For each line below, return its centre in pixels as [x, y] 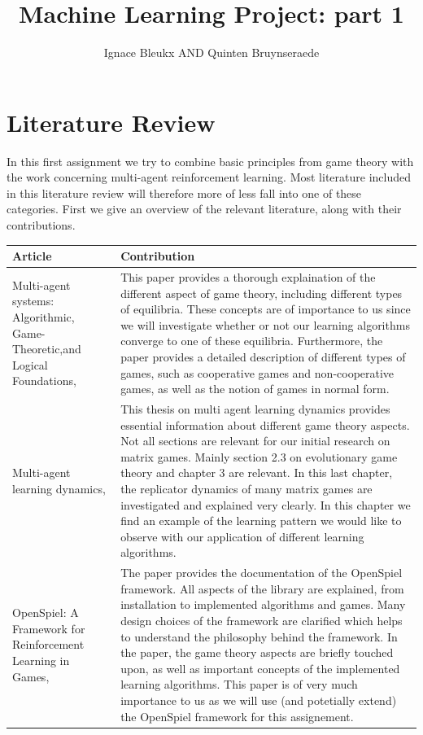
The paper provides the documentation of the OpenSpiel [262, 573]
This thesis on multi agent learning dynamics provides [255, 408]
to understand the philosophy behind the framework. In [259, 636]
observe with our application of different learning [242, 536]
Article [32, 256]
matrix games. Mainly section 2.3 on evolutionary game [259, 456]
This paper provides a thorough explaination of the [248, 276]
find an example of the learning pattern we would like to [261, 521]
